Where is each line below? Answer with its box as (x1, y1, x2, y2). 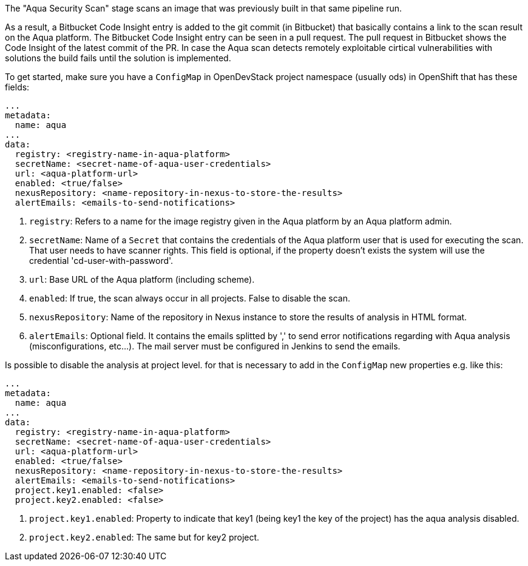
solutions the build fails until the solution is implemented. (5, 53, 231, 63)
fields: (5, 82, 30, 92)
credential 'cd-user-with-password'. (29, 255, 174, 266)
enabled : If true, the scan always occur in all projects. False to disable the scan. (29, 293, 351, 303)
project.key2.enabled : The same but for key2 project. (29, 532, 260, 542)
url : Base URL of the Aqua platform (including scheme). (29, 274, 255, 285)
